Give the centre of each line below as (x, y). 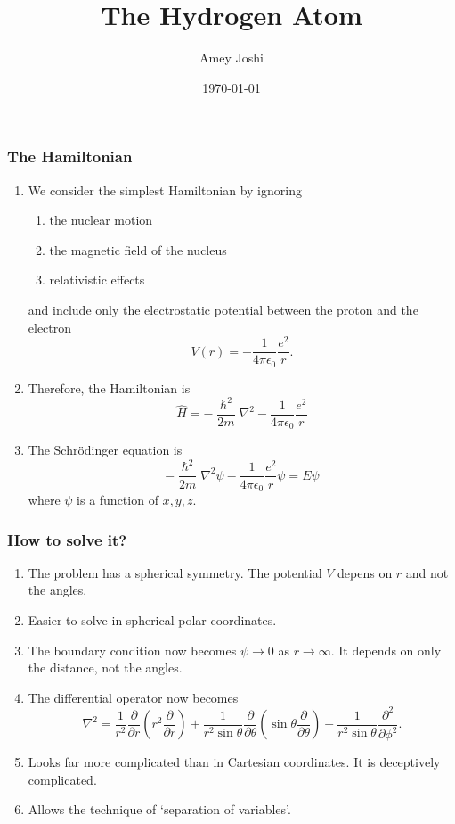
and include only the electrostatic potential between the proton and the (223, 309)
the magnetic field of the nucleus (138, 249)
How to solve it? (67, 539)
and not (427, 572)
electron (50, 327)
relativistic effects (97, 280)
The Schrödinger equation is (105, 450)
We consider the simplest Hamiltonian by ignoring (165, 190)
